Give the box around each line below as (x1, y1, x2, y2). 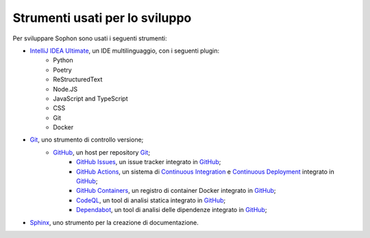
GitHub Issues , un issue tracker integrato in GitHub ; (76, 158, 221, 166)
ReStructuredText (53, 75, 103, 83)
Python (53, 56, 73, 64)
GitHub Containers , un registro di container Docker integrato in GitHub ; (76, 187, 277, 195)
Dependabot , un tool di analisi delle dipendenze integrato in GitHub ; (76, 206, 267, 214)
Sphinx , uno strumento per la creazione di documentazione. (29, 218, 199, 226)
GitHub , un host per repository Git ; (53, 148, 151, 157)
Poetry (53, 66, 72, 74)
